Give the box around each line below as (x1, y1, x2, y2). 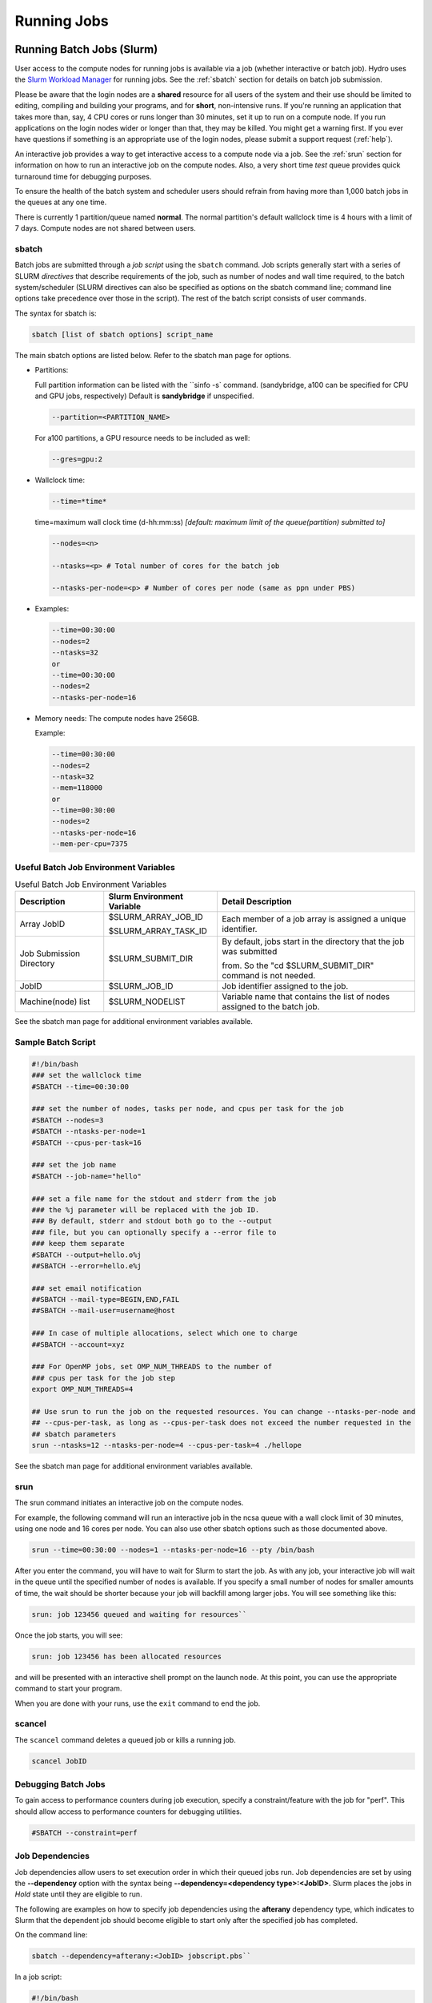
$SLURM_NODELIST (108, 996, 186, 1007)
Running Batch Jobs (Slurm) (14, 42, 158, 56)
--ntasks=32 (51, 648, 99, 657)
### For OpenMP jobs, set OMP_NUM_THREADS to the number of (31, 1362, 273, 1372)
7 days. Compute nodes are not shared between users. (14, 224, 196, 233)
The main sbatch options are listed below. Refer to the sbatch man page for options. (14, 350, 292, 360)
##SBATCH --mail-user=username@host (31, 1306, 176, 1316)
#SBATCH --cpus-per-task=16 (31, 1138, 142, 1147)
